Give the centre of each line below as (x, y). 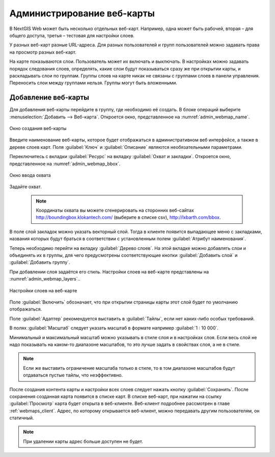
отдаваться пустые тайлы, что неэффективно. (73, 375)
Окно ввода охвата (30, 175)
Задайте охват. (25, 187)
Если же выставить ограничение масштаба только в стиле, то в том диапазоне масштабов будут (129, 368)
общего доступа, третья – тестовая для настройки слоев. (72, 35)
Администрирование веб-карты (82, 13)
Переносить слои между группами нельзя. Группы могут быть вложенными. (93, 83)
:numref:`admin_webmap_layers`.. (45, 279)
